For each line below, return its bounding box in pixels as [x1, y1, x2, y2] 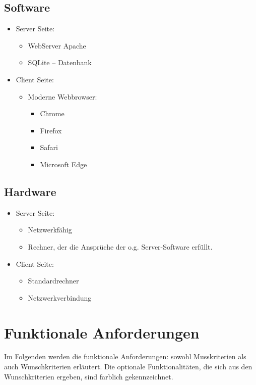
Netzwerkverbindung [28, 292, 92, 303]
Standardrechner [28, 275, 79, 286]
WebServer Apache [28, 40, 86, 51]
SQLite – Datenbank [28, 57, 92, 68]
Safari [40, 142, 58, 153]
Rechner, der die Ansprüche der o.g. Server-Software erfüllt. [28, 241, 213, 252]
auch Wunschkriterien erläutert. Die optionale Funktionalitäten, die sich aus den [4, 361, 252, 372]
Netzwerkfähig [28, 224, 72, 235]
